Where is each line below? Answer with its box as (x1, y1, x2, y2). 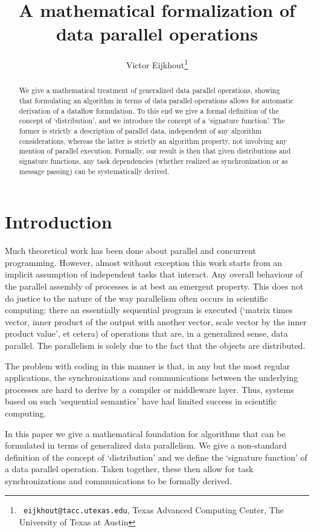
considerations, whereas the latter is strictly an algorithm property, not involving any (19, 135, 287, 146)
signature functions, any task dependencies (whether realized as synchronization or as (19, 155, 288, 166)
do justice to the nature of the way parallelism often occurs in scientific (5, 291, 268, 304)
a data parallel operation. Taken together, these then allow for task (5, 462, 254, 475)
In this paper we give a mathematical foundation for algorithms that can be (5, 427, 286, 440)
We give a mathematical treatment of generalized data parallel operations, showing (19, 85, 280, 96)
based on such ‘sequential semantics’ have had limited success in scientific (5, 395, 277, 407)
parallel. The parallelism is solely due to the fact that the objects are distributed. (5, 339, 306, 351)
